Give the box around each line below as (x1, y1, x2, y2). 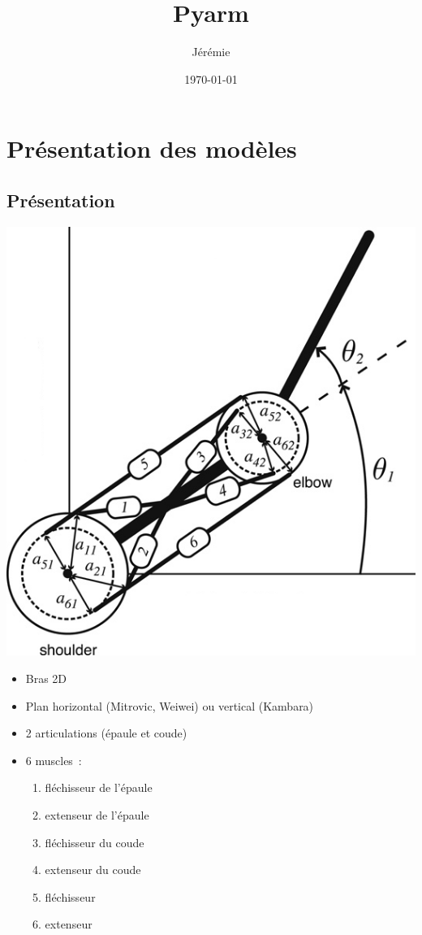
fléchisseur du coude (45, 833, 144, 850)
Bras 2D (25, 670, 67, 687)
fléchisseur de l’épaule (45, 779, 153, 796)
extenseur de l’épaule (45, 807, 149, 824)
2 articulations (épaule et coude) (25, 724, 187, 741)
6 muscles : (25, 751, 82, 768)
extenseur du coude (45, 861, 141, 878)
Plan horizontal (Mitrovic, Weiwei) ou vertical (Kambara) (25, 697, 314, 714)
